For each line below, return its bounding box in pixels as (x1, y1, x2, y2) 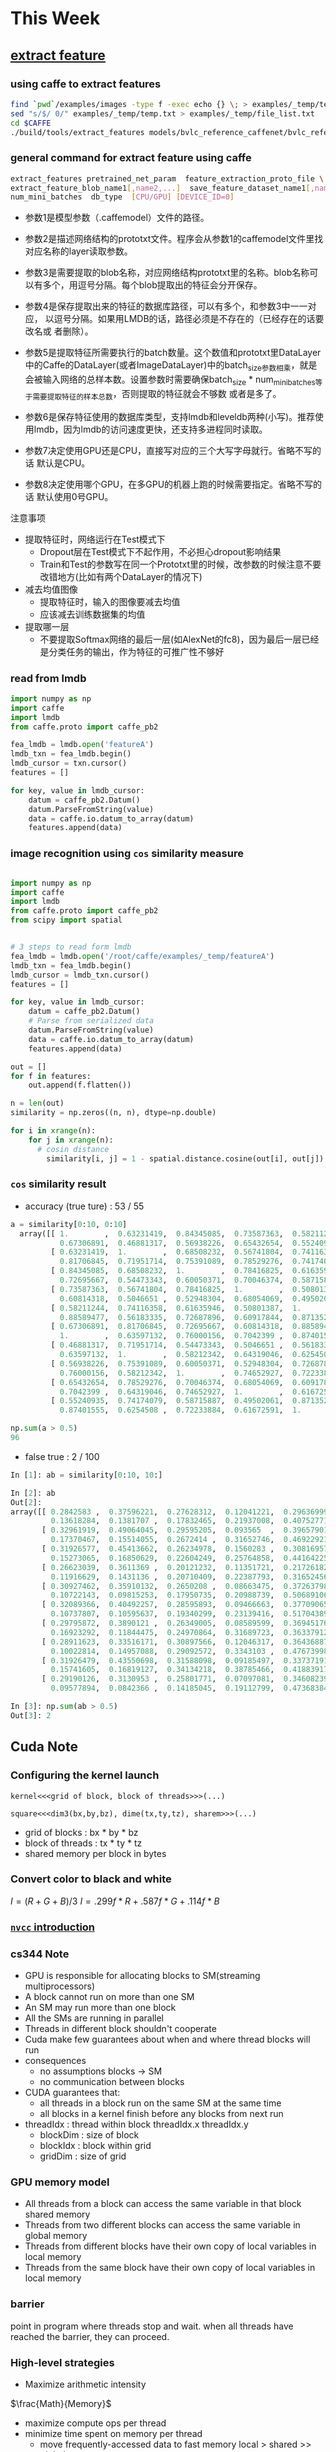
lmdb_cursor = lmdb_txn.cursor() (10, 970, 150, 980)
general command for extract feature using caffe (10, 151, 252, 165)
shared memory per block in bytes (24, 1847, 167, 1859)
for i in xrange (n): (10, 1126, 97, 1136)
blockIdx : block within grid (39, 2140, 152, 2152)
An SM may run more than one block (24, 2002, 177, 2014)
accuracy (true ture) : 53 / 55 (24, 1200, 145, 1212)
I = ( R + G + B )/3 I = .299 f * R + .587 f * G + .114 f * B (10, 1895, 220, 1907)
